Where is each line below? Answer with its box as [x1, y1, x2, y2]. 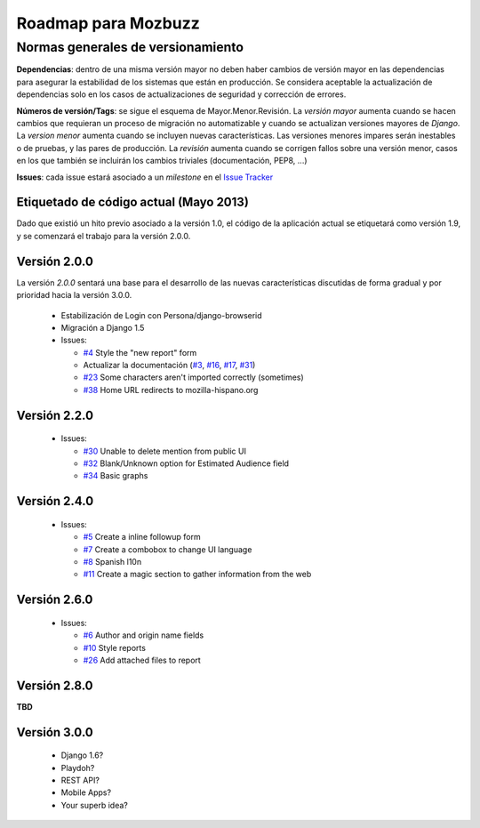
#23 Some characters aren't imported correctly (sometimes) [83, 372, 304, 382]
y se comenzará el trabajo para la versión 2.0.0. [16, 230, 191, 241]
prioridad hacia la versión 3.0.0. [16, 290, 132, 301]
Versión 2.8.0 [16, 678, 93, 693]
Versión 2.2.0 [16, 407, 93, 422]
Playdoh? [60, 762, 95, 773]
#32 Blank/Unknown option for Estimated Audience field [83, 458, 289, 469]
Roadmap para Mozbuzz [16, 13, 200, 33]
